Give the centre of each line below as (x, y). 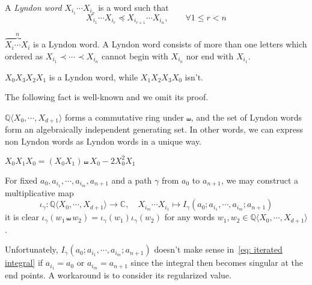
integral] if (24, 262)
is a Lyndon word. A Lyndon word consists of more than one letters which (170, 44)
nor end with (210, 55)
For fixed (21, 180)
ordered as (24, 55)
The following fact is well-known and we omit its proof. (107, 97)
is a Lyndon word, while (93, 76)
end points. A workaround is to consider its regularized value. (118, 275)
